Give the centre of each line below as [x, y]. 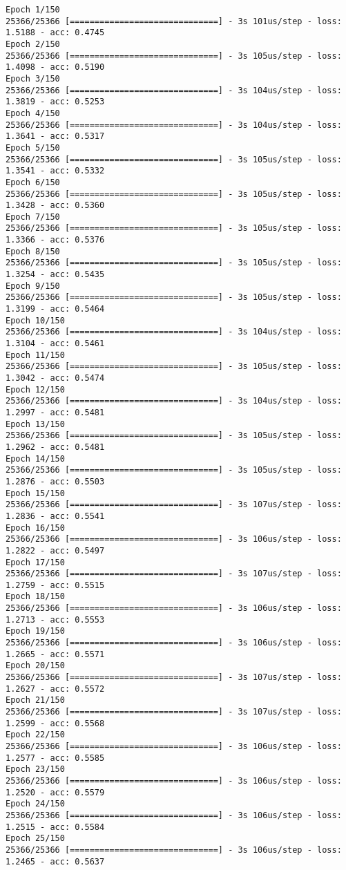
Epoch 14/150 [35, 458]
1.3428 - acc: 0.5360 [55, 206]
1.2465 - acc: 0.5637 [55, 861]
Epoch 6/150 [33, 182]
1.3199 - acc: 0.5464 [55, 309]
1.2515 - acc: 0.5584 [55, 827]
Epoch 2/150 [33, 44]
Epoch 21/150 [35, 700]
